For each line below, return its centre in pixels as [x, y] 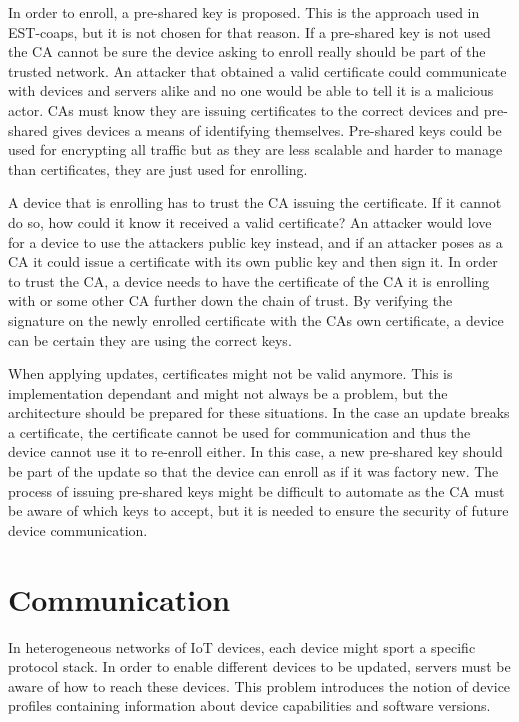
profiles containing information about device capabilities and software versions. [249, 705]
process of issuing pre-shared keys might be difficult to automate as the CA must [256, 490]
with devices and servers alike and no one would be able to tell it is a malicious [251, 90]
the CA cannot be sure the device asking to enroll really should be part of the [247, 51]
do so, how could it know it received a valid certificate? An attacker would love [250, 221]
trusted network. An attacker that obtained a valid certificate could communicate [257, 70]
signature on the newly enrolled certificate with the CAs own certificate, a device [256, 319]
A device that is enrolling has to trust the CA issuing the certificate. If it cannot [255, 202]
